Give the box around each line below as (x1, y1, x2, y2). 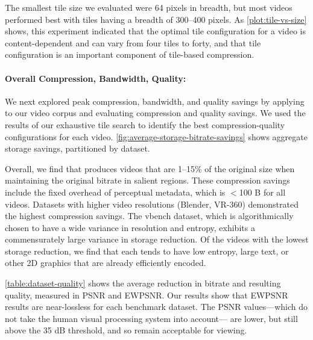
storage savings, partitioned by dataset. (5, 142, 150, 155)
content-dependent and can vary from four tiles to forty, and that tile (5, 36, 261, 49)
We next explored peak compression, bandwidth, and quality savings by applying (5, 94, 305, 107)
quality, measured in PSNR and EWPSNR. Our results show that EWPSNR (5, 288, 288, 301)
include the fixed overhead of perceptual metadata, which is (5, 185, 226, 198)
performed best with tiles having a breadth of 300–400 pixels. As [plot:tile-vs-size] (5, 13, 307, 25)
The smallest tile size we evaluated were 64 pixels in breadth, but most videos (5, 1, 292, 13)
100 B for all (239, 185, 286, 198)
